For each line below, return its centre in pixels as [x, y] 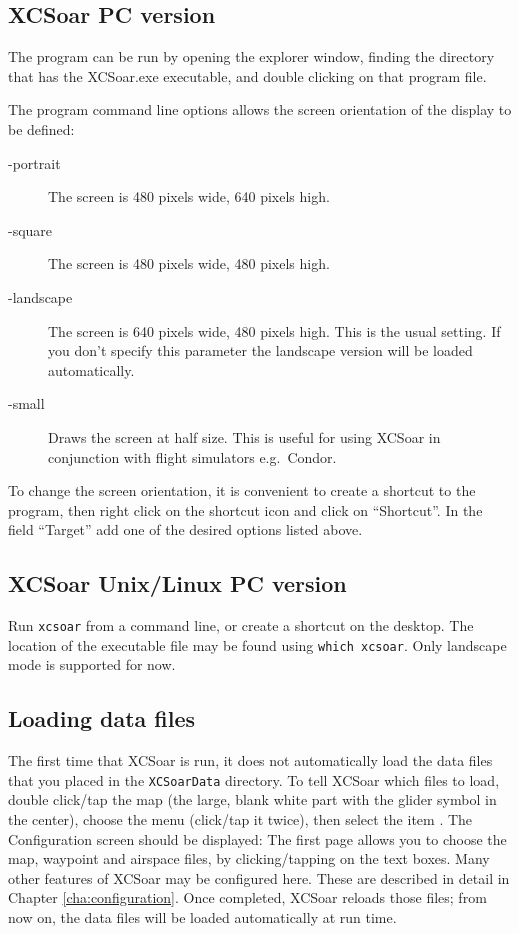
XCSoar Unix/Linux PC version [177, 583]
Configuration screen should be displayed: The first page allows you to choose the [257, 838]
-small [26, 403]
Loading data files [102, 718]
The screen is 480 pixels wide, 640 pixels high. [189, 196]
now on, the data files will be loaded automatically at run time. [202, 917]
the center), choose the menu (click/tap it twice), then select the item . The [240, 819]
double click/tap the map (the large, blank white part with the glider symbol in [252, 799]
